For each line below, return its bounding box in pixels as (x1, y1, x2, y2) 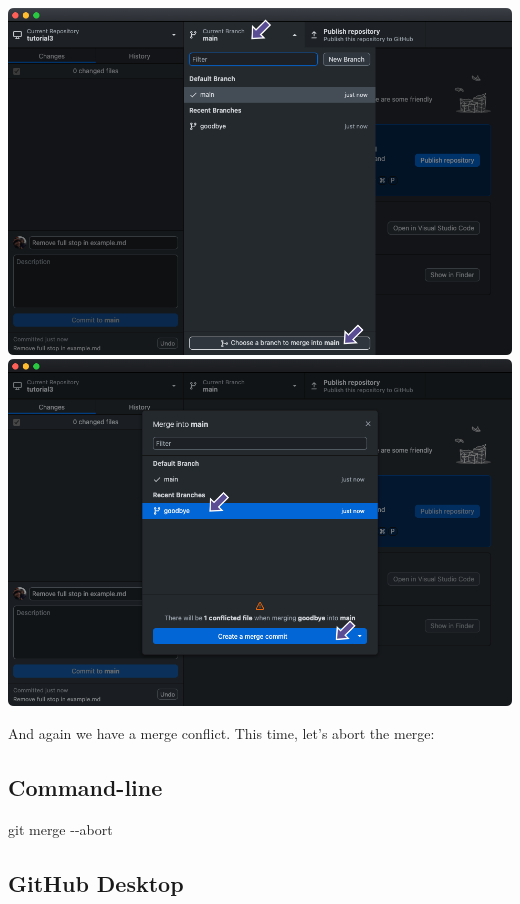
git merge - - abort (8, 818, 113, 839)
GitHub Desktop (8, 867, 184, 898)
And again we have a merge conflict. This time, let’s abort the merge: (8, 723, 435, 744)
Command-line (8, 772, 163, 803)
